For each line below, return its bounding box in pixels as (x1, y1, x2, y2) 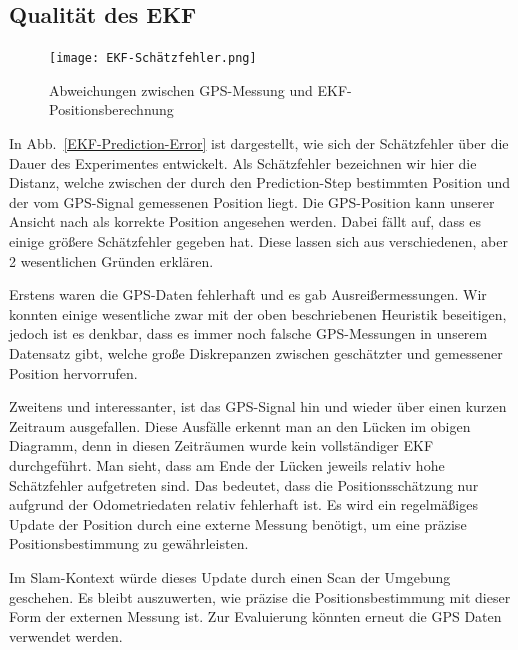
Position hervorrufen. (9, 362, 138, 383)
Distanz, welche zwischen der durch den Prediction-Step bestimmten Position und (9, 172, 511, 193)
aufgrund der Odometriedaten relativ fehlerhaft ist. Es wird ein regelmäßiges (9, 494, 478, 515)
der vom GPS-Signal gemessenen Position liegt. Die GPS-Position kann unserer (9, 191, 495, 212)
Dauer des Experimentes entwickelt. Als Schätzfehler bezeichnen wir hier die (9, 152, 477, 173)
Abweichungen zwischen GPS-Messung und (49, 79, 313, 100)
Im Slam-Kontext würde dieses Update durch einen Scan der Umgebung (9, 566, 451, 587)
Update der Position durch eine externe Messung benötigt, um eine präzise (9, 513, 467, 534)
